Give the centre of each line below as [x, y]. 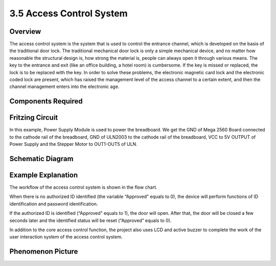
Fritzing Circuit [34, 118]
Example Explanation [44, 175]
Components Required [46, 102]
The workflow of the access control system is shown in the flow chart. [84, 187]
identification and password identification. [54, 204]
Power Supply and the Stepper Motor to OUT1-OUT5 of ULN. [73, 144]
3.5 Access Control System [68, 13]
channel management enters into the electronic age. [64, 86]
